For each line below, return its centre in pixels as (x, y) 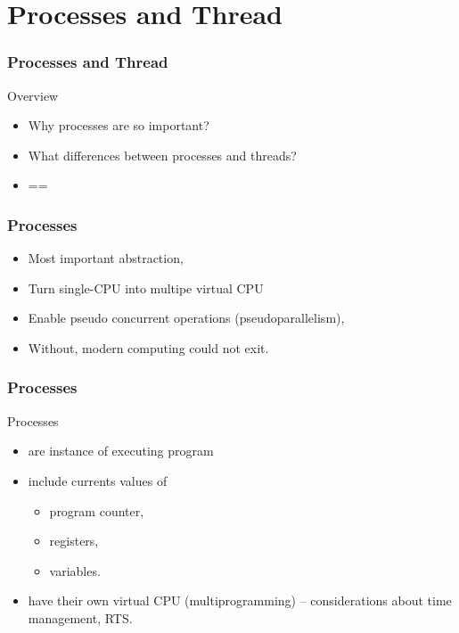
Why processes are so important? (119, 125)
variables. (75, 570)
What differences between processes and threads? (162, 155)
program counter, (97, 510)
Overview (33, 95)
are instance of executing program (121, 451)
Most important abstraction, (106, 258)
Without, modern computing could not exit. (148, 347)
